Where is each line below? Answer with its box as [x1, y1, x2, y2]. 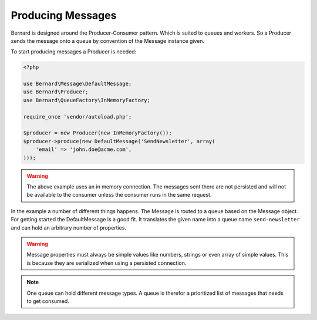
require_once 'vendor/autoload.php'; [23, 113, 132, 120]
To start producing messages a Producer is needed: [11, 48, 137, 55]
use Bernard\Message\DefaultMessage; [23, 80, 132, 87]
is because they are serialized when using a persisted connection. [26, 259, 187, 267]
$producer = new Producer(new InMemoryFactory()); [23, 130, 173, 136]
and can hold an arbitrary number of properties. [11, 224, 126, 231]
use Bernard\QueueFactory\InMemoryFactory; [23, 97, 151, 103]
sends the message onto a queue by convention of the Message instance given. [11, 37, 205, 44]
